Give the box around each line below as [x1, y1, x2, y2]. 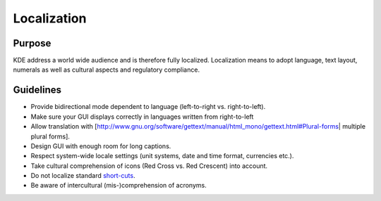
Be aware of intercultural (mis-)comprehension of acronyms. [30, 181, 207, 190]
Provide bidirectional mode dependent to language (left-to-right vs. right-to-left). [30, 103, 266, 111]
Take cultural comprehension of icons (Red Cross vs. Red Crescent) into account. [30, 162, 268, 170]
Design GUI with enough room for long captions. [30, 141, 171, 150]
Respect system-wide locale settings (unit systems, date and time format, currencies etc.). [30, 152, 294, 160]
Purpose [13, 37, 52, 49]
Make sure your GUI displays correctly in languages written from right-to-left [30, 112, 254, 121]
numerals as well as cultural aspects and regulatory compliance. [13, 65, 200, 74]
